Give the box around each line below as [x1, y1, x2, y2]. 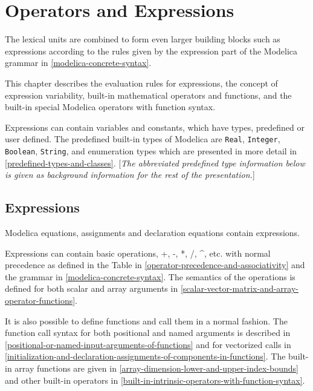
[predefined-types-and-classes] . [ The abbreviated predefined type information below [5, 156, 305, 169]
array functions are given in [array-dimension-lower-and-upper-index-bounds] [15, 361, 298, 374]
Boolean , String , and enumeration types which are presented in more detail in [5, 144, 297, 157]
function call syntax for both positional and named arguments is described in [5, 326, 291, 339]
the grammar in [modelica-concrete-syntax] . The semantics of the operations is [5, 270, 295, 283]
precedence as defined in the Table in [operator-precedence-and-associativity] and [5, 258, 305, 271]
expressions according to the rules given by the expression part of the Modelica [5, 44, 298, 57]
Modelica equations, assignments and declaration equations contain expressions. [5, 226, 300, 238]
